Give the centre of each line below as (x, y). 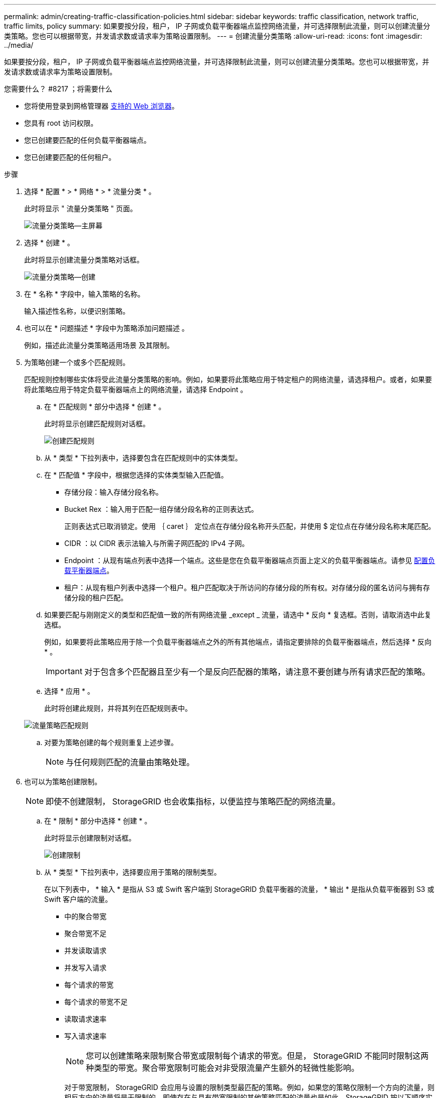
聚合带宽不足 (85, 933)
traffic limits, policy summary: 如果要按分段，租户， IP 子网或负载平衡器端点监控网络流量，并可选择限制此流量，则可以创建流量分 (217, 26)
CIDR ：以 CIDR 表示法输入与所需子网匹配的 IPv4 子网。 (157, 543)
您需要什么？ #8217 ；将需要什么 (58, 89)
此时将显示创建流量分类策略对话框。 (84, 260)
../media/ (19, 45)
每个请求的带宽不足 (96, 1002)
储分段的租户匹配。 (96, 598)
